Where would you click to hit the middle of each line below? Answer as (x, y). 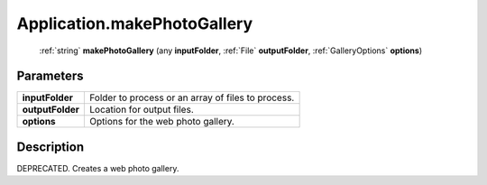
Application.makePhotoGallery (135, 23)
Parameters (50, 76)
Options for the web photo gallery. (162, 122)
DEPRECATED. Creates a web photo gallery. (98, 168)
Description (51, 147)
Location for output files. (142, 110)
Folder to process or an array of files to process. (192, 97)
